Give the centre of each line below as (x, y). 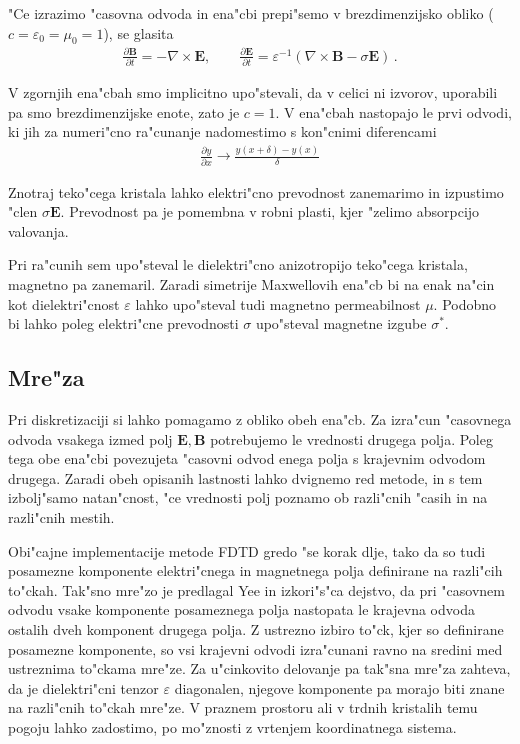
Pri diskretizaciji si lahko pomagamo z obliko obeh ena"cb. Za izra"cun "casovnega (260, 419)
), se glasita (138, 32)
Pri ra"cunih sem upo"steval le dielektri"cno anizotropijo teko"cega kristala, (238, 264)
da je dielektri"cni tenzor (83, 687)
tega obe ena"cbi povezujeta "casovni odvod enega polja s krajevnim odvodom (247, 458)
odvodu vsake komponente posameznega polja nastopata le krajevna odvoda (241, 609)
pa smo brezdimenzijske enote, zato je (124, 111)
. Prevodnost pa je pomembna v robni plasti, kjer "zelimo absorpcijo (270, 211)
